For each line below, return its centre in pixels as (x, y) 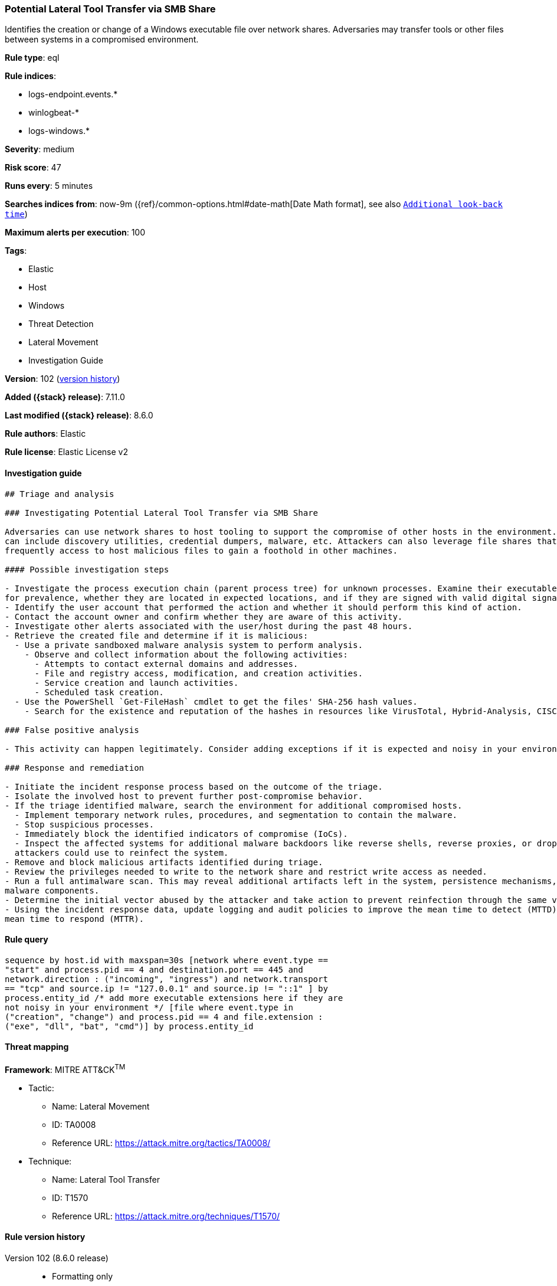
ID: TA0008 (74, 1124)
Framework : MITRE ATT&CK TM (65, 1069)
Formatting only (83, 1276)
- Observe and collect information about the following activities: (186, 654)
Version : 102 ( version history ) (63, 379)
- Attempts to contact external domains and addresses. (166, 664)
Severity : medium (40, 149)
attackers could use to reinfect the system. (122, 853)
